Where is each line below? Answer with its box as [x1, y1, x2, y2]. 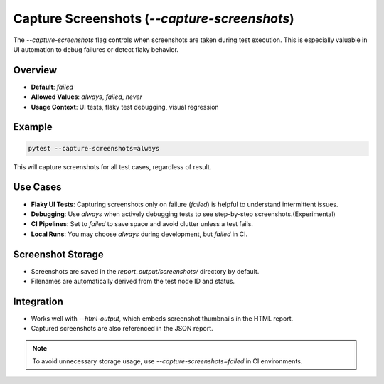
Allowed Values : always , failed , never [31, 92, 142, 101]
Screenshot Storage [13, 248, 104, 260]
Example [13, 121, 53, 133]
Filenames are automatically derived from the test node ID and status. [31, 277, 235, 285]
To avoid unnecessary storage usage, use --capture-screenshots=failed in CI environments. [32, 357, 303, 366]
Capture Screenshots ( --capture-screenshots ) [13, 11, 294, 26]
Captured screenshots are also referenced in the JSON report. [31, 324, 213, 333]
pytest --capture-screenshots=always [28, 144, 160, 152]
